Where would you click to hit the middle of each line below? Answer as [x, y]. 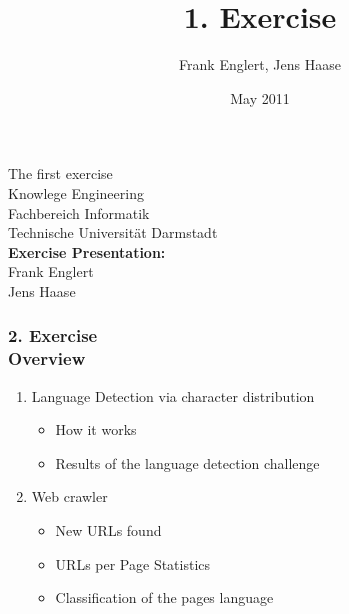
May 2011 [260, 97]
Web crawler [69, 496]
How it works [96, 429]
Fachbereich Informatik [79, 212]
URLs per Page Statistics [133, 563]
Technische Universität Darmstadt [113, 232]
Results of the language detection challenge [187, 462]
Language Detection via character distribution [173, 395]
